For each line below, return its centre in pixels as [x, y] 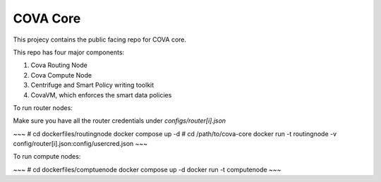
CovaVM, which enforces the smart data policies [101, 95]
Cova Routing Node [59, 65]
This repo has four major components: [69, 52]
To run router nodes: [43, 108]
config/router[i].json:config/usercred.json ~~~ [80, 144]
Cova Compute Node [61, 75]
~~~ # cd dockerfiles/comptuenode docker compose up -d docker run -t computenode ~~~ [147, 169]
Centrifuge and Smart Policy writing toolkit [92, 85]
